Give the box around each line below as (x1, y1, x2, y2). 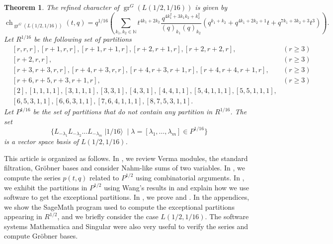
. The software (205, 211, 249, 222)
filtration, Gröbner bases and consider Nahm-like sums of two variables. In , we (4, 163, 245, 173)
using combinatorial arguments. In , (136, 172, 245, 182)
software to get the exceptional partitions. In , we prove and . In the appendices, (4, 192, 250, 202)
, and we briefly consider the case (57, 211, 159, 222)
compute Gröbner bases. (4, 231, 78, 241)
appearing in (4, 211, 42, 222)
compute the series (4, 172, 61, 182)
